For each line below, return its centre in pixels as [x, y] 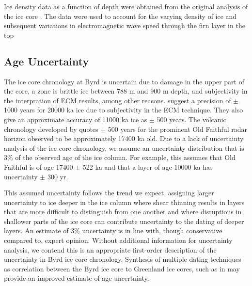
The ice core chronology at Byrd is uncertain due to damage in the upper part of [124, 81]
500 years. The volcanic [191, 119]
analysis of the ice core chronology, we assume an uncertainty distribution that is [124, 148]
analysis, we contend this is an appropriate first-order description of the [110, 249]
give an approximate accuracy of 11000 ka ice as [76, 119]
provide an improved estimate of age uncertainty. [77, 278]
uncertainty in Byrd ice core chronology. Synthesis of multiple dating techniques [123, 259]
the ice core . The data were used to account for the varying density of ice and [120, 16]
